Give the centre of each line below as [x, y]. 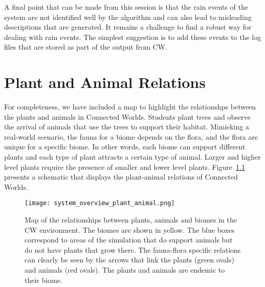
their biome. [43, 280]
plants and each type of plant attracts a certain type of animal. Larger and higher [132, 157]
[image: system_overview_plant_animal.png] [100, 203]
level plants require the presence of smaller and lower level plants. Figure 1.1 [125, 167]
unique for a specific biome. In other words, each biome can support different [125, 147]
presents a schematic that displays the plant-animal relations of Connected [121, 177]
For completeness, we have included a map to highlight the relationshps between [130, 107]
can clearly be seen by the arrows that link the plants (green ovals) [129, 260]
